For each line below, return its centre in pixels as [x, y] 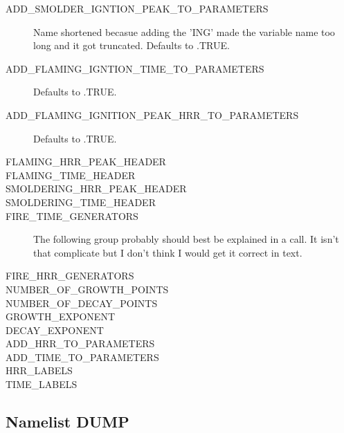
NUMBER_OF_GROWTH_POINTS [87, 289]
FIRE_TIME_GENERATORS [72, 215]
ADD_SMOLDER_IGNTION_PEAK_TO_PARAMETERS [137, 8]
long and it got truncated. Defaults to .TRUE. [132, 45]
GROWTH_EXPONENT [61, 316]
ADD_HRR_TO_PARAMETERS [80, 343]
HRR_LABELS [39, 370]
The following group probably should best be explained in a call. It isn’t [186, 239]
